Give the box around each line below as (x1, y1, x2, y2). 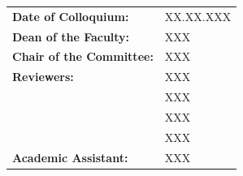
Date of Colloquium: (12, 7, 129, 24)
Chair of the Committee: (12, 48, 154, 65)
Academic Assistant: (12, 148, 128, 165)
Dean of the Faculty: (12, 28, 130, 45)
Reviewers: (12, 68, 74, 85)
